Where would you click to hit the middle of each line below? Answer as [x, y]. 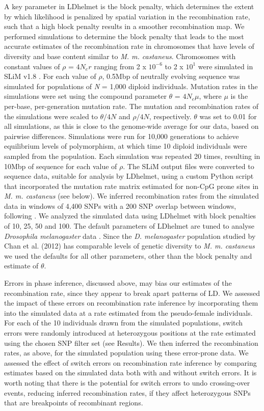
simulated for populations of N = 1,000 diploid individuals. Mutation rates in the [131, 86]
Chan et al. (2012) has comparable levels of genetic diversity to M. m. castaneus [129, 246]
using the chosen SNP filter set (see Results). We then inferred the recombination [131, 342]
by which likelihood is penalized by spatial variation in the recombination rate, [127, 16]
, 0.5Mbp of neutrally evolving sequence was [171, 76]
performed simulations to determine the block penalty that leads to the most [124, 36]
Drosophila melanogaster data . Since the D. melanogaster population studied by [130, 236]
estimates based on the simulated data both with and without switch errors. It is [130, 373]
